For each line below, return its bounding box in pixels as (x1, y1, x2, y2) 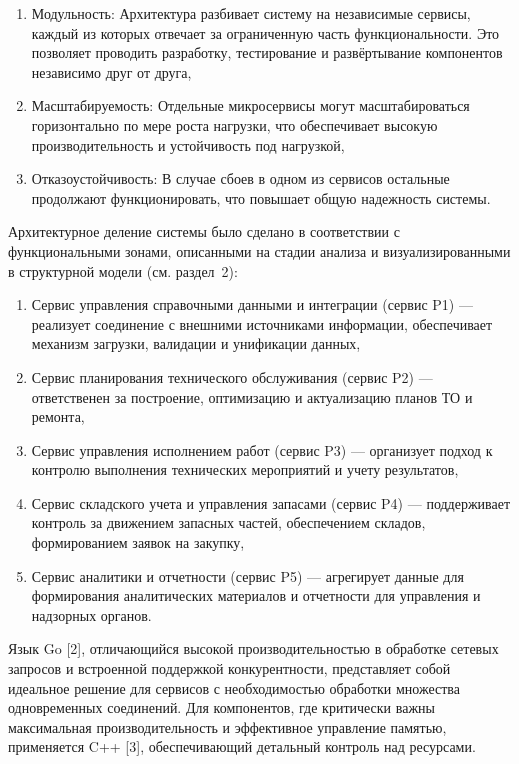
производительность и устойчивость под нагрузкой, (31, 134, 345, 155)
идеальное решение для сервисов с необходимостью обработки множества (8, 677, 460, 698)
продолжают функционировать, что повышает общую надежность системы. (31, 187, 491, 208)
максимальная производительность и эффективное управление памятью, (8, 716, 447, 737)
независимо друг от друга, (31, 61, 192, 82)
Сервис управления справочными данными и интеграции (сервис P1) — (31, 294, 473, 315)
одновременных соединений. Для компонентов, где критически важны (8, 697, 435, 718)
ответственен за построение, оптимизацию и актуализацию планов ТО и (31, 386, 473, 407)
